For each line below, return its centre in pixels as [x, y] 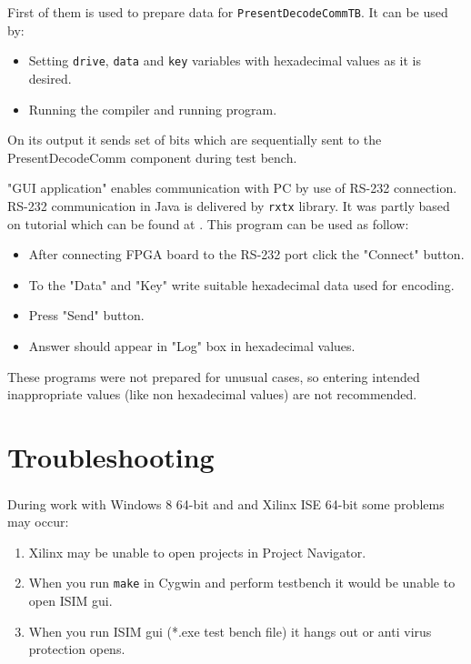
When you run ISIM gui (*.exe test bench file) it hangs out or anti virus [230, 631]
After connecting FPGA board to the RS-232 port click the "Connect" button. [246, 254]
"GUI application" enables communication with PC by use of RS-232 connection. [232, 188]
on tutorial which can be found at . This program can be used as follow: [208, 223]
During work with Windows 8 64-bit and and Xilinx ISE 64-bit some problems [226, 503]
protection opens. [77, 649]
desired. [50, 78]
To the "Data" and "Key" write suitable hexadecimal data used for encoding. [241, 284]
